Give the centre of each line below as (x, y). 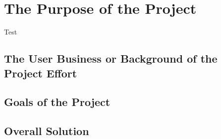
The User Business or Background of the (111, 58)
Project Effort (41, 73)
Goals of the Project (57, 102)
